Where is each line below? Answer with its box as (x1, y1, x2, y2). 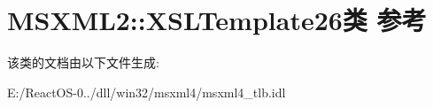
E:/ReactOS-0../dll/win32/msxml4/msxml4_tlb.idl (7, 82, 286, 101)
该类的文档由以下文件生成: (7, 53, 159, 72)
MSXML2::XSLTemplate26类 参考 (7, 2, 427, 38)
